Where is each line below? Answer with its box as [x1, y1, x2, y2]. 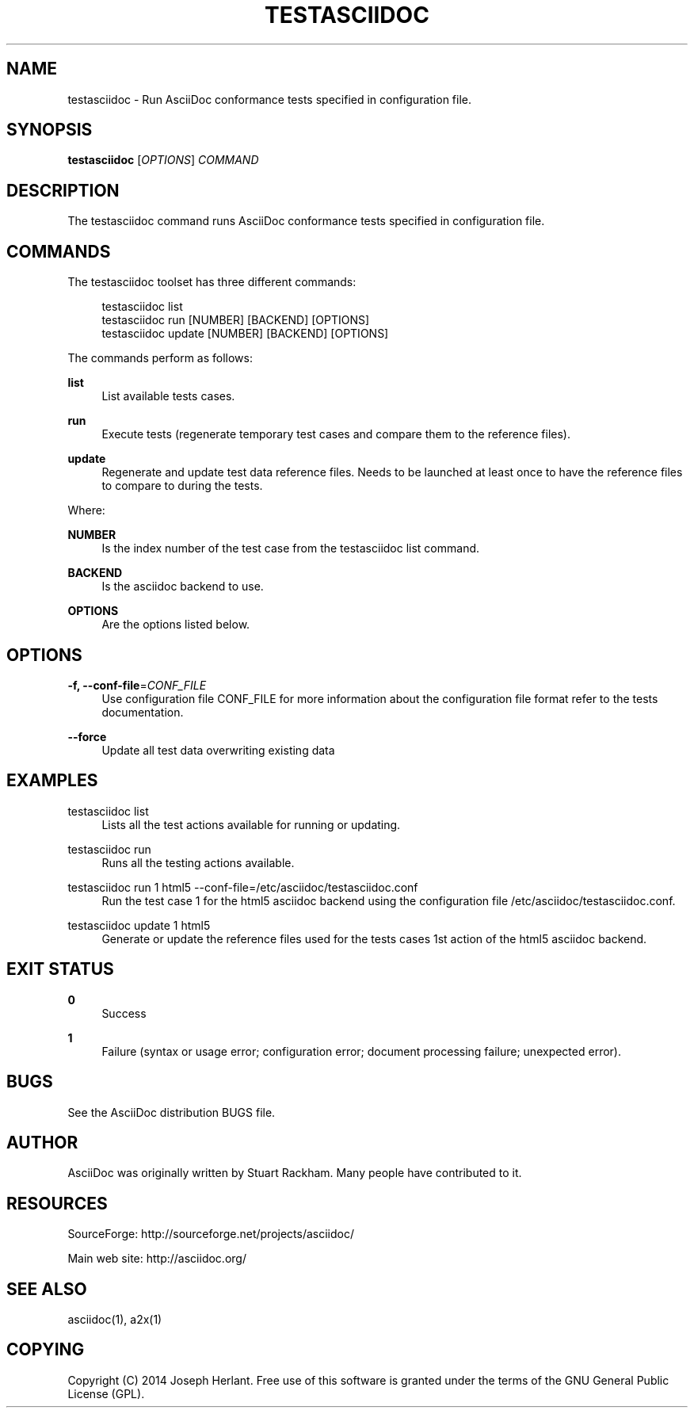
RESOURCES [6, 1193, 108, 1213]
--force [67, 729, 107, 743]
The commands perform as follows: [67, 351, 253, 365]
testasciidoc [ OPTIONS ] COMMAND [67, 153, 259, 167]
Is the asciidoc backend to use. [101, 579, 264, 594]
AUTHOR [6, 1132, 78, 1152]
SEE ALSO [6, 1278, 87, 1299]
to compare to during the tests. [101, 479, 263, 493]
